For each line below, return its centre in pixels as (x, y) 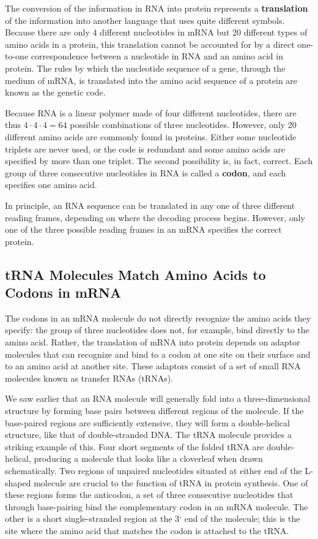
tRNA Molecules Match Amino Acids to (135, 274)
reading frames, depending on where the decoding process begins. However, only (155, 217)
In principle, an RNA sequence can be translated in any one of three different (150, 205)
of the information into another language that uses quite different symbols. (145, 20)
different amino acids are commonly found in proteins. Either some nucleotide (151, 136)
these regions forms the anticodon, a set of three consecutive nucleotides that (149, 495)
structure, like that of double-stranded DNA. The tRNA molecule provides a (148, 435)
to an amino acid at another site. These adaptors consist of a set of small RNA (153, 366)
